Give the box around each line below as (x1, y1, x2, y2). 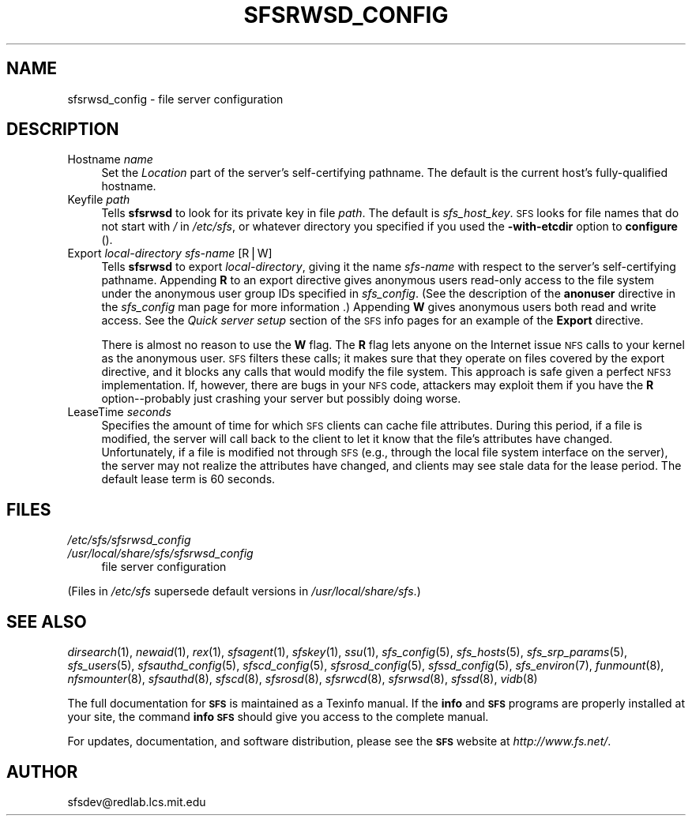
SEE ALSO (6, 611, 87, 632)
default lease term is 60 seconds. (101, 472, 276, 486)
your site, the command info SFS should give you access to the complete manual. (67, 710, 489, 724)
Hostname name (67, 152, 153, 167)
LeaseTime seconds (67, 405, 171, 419)
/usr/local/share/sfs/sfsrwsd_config (67, 546, 254, 561)
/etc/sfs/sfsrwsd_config (67, 533, 191, 547)
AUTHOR (6, 761, 78, 782)
